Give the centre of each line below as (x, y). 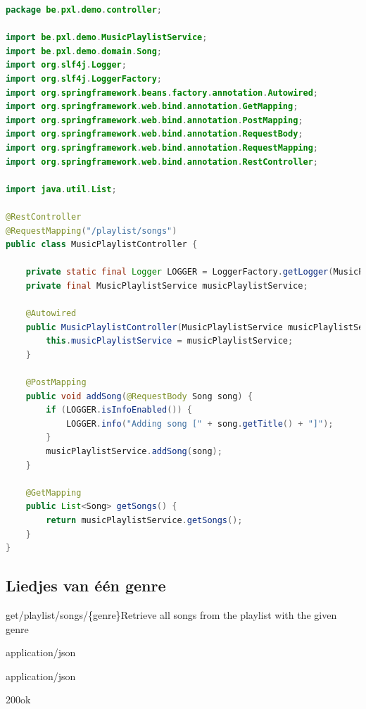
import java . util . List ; (61, 189)
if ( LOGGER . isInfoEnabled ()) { (119, 410)
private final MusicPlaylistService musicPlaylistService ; (167, 286)
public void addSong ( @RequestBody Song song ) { (139, 396)
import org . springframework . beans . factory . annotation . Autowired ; (162, 93)
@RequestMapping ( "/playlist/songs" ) (91, 231)
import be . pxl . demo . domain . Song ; (84, 51)
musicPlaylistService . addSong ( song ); (134, 451)
